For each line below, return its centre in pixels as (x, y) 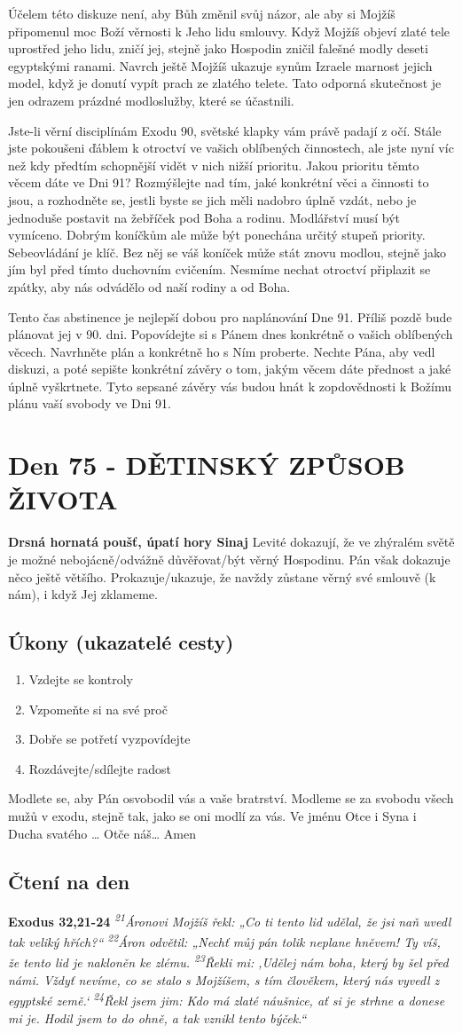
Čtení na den (69, 881)
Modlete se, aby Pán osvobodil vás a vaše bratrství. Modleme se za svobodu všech (231, 798)
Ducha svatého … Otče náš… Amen (102, 833)
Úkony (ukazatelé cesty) (121, 642)
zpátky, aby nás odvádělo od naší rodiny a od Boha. (149, 286)
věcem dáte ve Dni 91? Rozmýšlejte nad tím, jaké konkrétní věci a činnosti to (219, 182)
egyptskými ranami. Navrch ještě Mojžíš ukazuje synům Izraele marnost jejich (220, 65)
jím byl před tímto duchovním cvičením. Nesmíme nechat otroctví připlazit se (219, 269)
